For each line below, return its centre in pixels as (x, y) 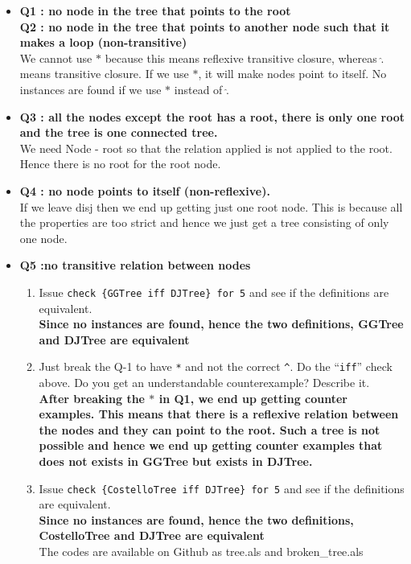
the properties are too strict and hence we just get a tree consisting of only (204, 222)
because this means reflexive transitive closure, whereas (241, 58)
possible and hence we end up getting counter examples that (211, 445)
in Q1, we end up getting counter (253, 398)
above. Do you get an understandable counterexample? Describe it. (204, 382)
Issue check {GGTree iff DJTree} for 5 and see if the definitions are (214, 292)
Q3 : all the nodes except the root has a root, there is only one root (212, 116)
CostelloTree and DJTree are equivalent (152, 535)
